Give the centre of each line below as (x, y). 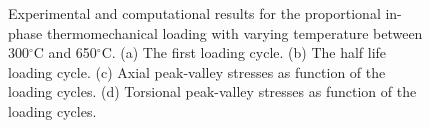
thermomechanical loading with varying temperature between (234, 32)
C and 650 (65, 52)
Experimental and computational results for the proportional (194, 13)
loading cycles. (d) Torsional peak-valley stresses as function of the (212, 91)
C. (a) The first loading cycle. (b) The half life (244, 52)
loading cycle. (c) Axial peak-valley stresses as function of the (197, 71)
